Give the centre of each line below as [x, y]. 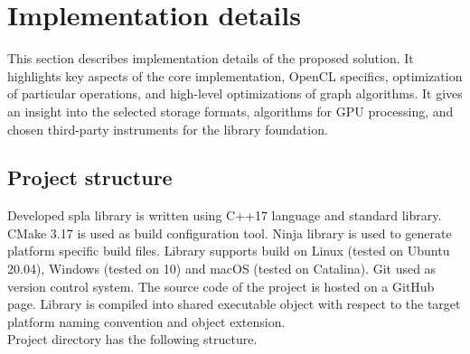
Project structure [90, 177]
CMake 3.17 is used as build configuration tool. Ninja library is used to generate [230, 233]
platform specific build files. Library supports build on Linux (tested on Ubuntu [229, 251]
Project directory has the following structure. [132, 339]
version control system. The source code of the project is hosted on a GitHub [221, 286]
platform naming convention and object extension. [146, 321]
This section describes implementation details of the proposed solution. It [211, 58]
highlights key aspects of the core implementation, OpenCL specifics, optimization [235, 75]
